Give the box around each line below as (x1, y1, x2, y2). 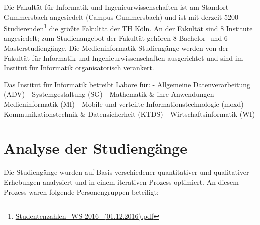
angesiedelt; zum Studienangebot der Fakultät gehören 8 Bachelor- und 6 (4, 33, 228, 43)
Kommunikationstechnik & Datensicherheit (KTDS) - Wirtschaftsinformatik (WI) (4, 108, 255, 119)
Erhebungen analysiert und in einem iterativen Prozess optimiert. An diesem (4, 176, 239, 187)
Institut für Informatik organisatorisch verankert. (4, 62, 154, 73)
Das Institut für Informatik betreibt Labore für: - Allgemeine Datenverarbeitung (4, 79, 251, 89)
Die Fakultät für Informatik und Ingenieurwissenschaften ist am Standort (4, 2, 229, 12)
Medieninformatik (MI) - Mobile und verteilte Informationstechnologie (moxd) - (4, 99, 249, 109)
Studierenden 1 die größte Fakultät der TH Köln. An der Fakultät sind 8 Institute (4, 22, 253, 33)
